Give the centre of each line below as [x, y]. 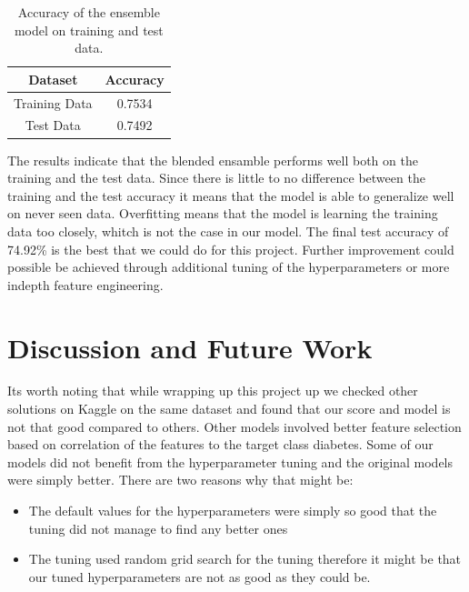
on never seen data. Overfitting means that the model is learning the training [223, 213]
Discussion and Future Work [190, 347]
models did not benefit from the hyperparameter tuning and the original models [230, 462]
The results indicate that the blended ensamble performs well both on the [213, 160]
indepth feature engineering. [85, 284]
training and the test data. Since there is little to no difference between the [216, 178]
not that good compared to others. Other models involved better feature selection [234, 426]
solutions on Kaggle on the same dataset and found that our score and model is [229, 409]
